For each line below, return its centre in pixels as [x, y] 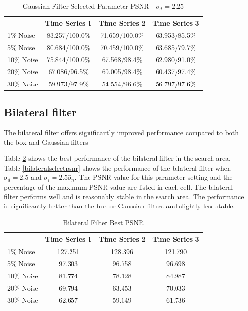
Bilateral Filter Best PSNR [103, 222]
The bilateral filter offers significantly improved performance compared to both [122, 132]
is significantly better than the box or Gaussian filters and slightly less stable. [120, 206]
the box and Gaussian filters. [47, 142]
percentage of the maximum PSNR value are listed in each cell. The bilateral [119, 187]
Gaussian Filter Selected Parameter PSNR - [88, 6]
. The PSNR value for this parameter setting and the [154, 177]
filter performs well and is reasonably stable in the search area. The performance [124, 196]
